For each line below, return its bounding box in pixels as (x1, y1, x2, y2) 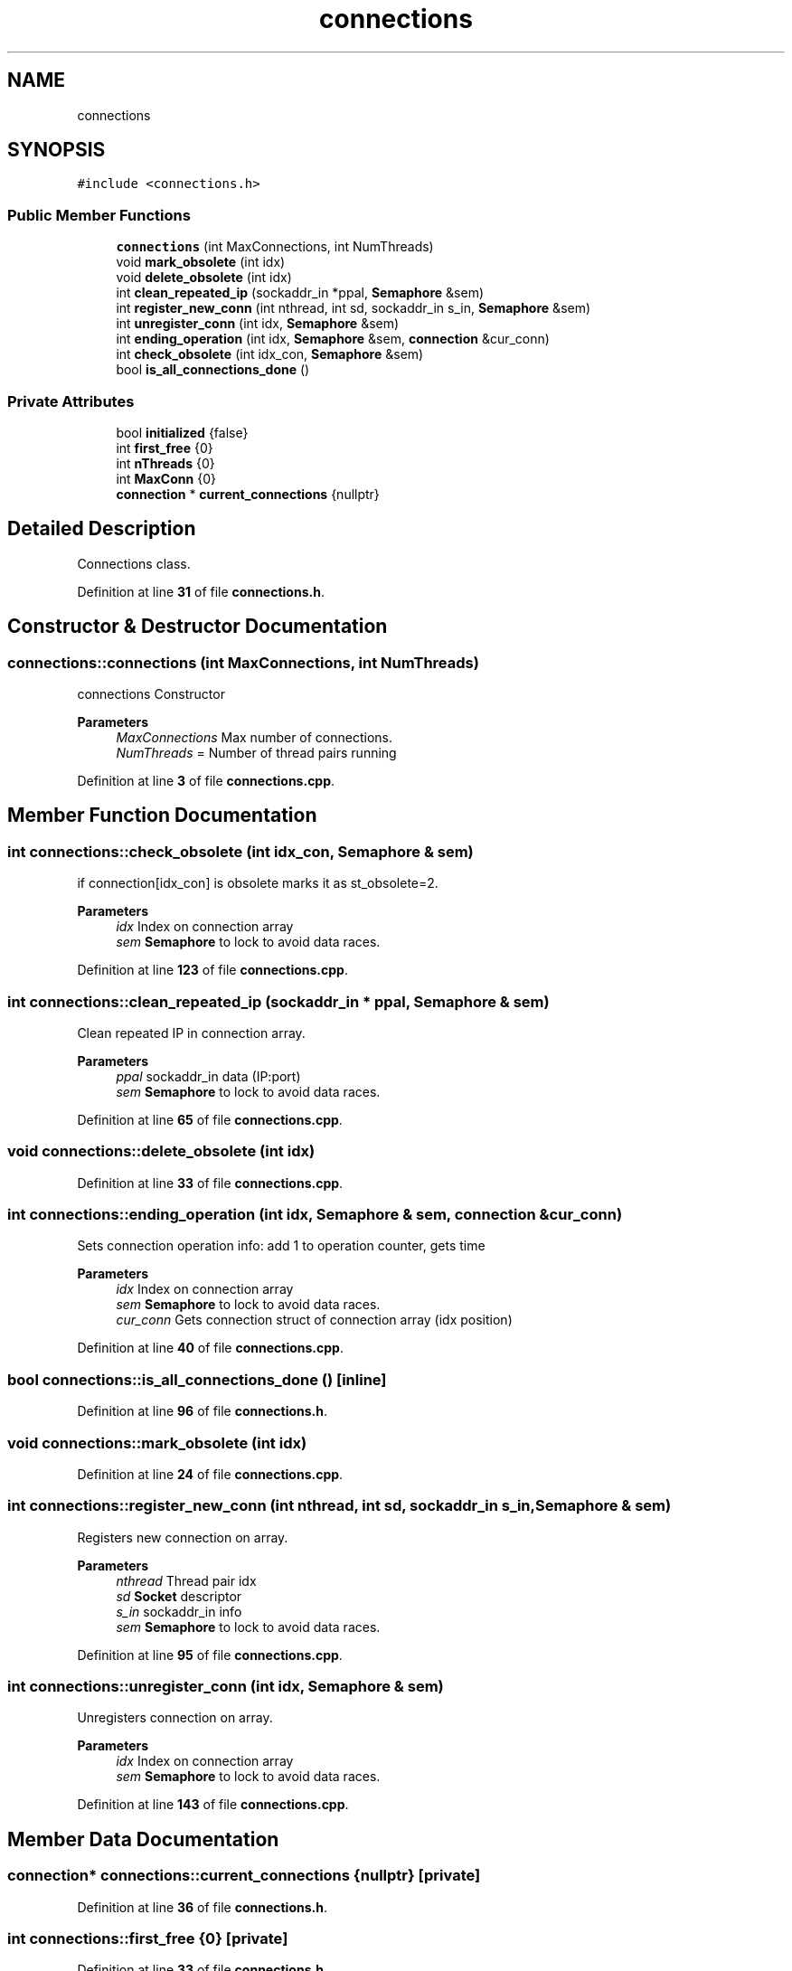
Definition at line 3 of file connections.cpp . (77, 773, 335, 788)
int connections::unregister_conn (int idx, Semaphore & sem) (7, 1677, 444, 1696)
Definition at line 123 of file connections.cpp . (77, 962, 348, 978)
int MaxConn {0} (116, 470, 216, 486)
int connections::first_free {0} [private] (7, 1929, 288, 1948)
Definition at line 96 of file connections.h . (77, 1403, 328, 1419)
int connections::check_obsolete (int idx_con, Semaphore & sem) (7, 842, 474, 861)
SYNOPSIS (7, 138, 106, 162)
